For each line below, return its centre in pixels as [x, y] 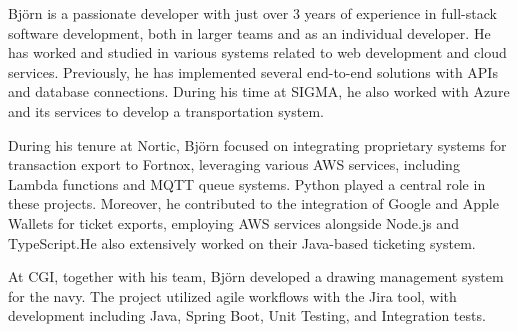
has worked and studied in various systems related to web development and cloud [257, 52]
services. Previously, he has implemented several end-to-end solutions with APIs [253, 71]
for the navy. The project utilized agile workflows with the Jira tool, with [232, 295]
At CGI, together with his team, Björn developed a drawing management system [256, 276]
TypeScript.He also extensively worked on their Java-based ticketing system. [242, 242]
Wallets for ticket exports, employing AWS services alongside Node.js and [233, 222]
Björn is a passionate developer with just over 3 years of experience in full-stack [252, 13]
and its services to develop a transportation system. [166, 110]
